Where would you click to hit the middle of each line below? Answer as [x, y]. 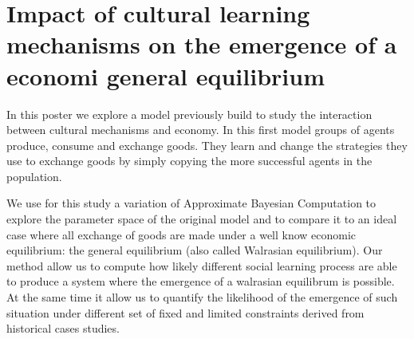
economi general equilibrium [166, 75]
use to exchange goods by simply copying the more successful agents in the [189, 161]
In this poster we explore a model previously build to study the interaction [189, 114]
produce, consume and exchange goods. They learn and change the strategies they [207, 145]
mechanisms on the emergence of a [202, 44]
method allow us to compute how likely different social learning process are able [202, 265]
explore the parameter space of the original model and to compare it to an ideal [202, 219]
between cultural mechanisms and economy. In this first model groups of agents [201, 130]
